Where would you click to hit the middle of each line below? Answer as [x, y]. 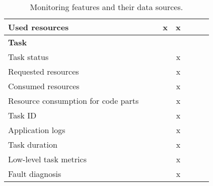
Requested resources [44, 71]
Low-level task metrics [47, 159]
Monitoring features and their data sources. [106, 7]
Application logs [37, 130]
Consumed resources [44, 86]
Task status [28, 57]
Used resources [39, 27]
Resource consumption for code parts [74, 101]
